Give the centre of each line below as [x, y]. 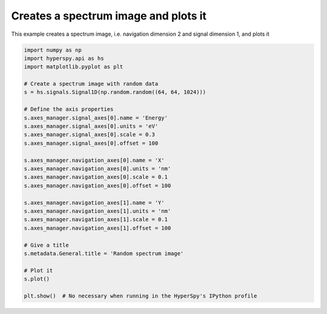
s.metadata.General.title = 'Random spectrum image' [104, 253]
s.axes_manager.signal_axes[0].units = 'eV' [91, 126]
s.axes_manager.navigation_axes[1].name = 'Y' [94, 202]
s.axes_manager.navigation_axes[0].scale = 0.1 [96, 177]
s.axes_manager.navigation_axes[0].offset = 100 [97, 185]
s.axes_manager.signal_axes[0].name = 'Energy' [96, 118]
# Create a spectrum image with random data [91, 84]
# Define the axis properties [69, 109]
